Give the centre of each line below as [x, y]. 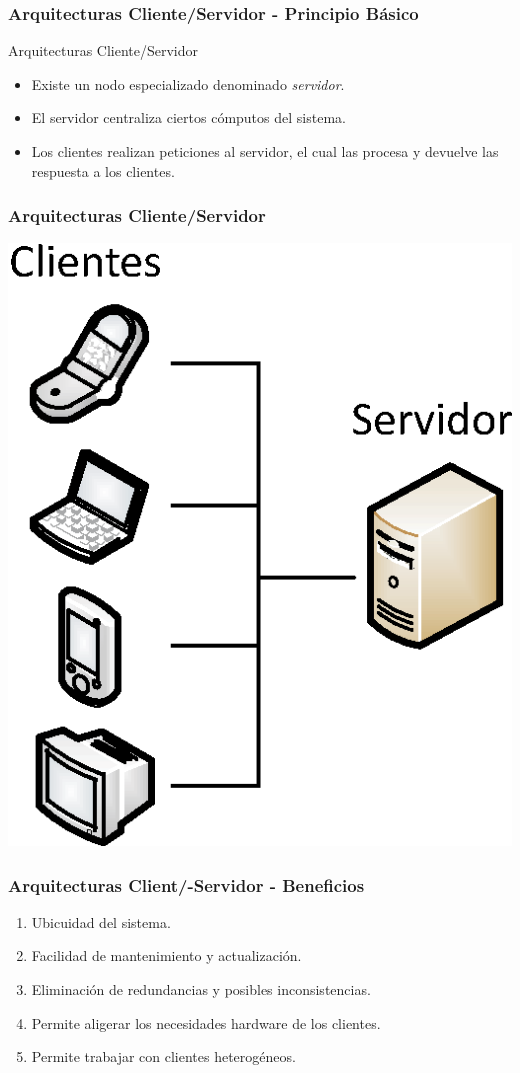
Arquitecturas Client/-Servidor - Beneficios [186, 884]
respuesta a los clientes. [103, 170]
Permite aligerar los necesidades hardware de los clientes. [206, 1022]
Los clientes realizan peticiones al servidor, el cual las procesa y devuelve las [265, 151]
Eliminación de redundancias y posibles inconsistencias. [201, 989]
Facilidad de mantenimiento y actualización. [166, 955]
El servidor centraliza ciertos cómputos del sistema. [188, 117]
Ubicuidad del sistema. [101, 921]
